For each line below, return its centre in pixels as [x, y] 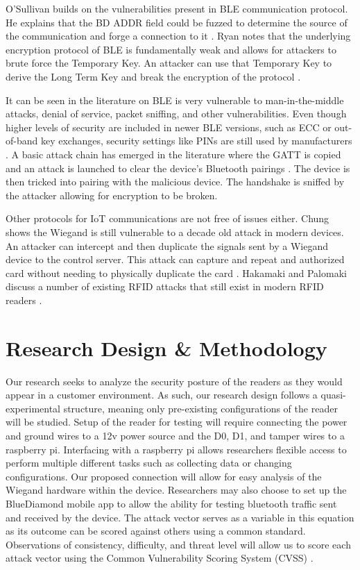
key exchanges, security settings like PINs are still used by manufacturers [196, 141]
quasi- [333, 395]
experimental [33, 408]
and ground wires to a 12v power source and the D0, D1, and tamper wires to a [175, 435]
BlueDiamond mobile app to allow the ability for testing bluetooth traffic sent [171, 503]
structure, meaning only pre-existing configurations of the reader [200, 408]
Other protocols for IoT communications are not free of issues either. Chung [168, 218]
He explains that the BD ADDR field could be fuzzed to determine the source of [177, 22]
